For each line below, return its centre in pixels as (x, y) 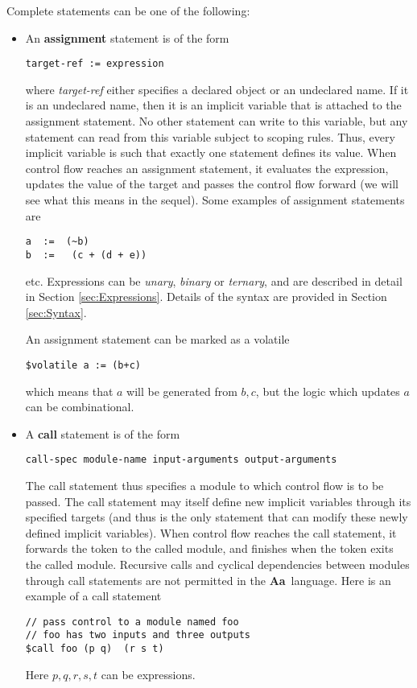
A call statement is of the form (103, 433)
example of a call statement (93, 596)
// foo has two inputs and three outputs (138, 635)
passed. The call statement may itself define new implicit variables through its (218, 501)
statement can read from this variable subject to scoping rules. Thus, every (210, 136)
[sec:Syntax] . (56, 312)
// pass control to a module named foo (132, 622)
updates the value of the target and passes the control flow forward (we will (212, 184)
